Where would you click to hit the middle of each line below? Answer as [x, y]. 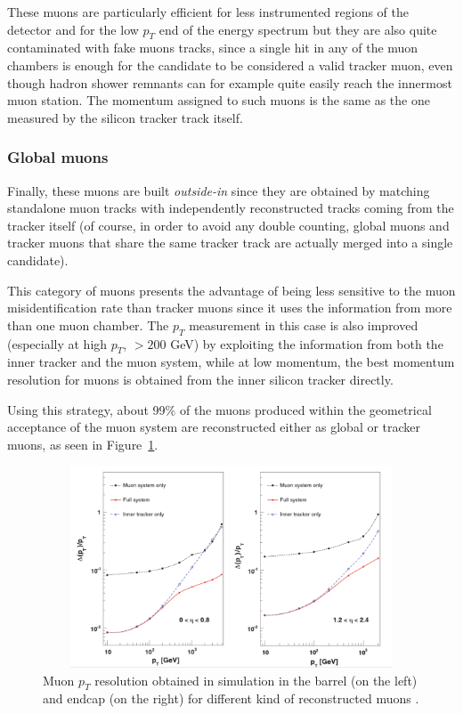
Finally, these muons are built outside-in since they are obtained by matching [219, 190]
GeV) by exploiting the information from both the [307, 343]
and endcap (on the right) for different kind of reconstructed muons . [231, 698]
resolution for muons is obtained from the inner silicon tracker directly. [200, 379]
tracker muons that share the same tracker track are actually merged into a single [230, 243]
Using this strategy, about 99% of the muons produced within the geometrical [219, 409]
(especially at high [57, 343]
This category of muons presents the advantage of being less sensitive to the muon [231, 290]
